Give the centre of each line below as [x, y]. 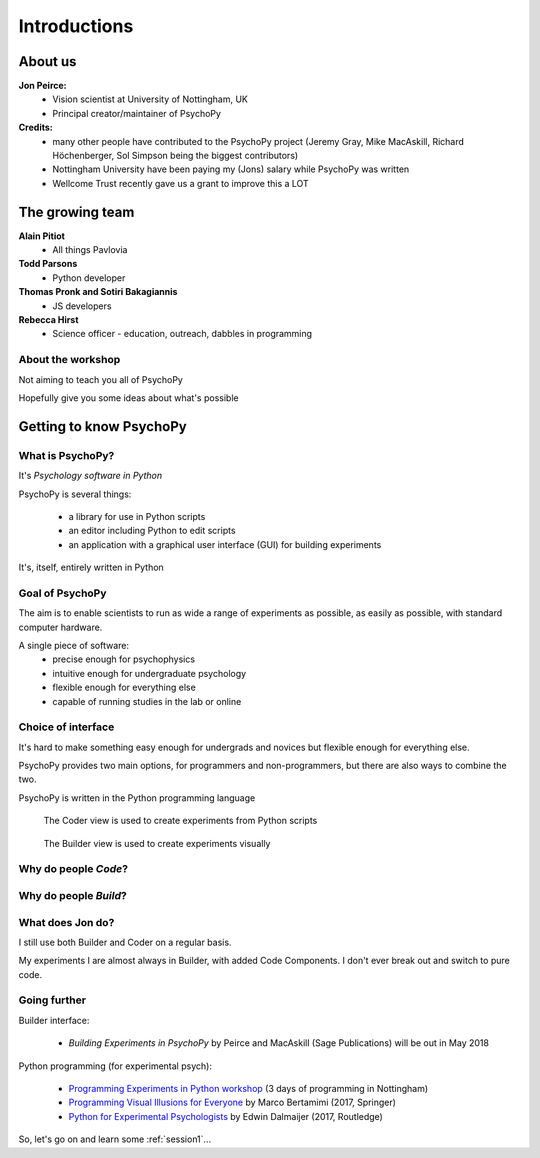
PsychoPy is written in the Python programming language [137, 797]
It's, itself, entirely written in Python [91, 567]
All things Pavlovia [90, 250]
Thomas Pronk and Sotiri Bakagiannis [98, 292]
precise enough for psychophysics [123, 659]
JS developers [82, 306]
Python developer [89, 277]
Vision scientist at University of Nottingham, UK [150, 99]
